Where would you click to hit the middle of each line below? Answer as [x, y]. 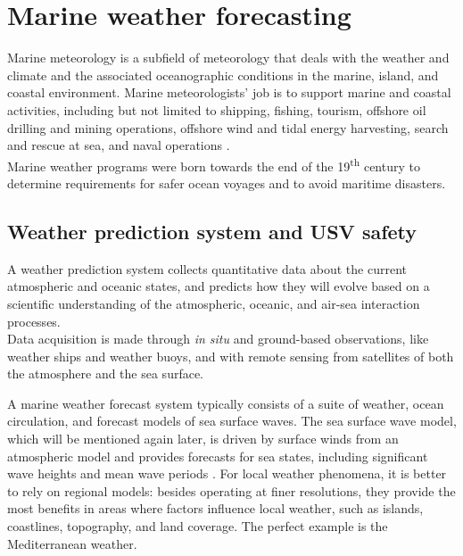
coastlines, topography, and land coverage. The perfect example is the [198, 526]
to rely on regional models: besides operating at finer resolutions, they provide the [231, 490]
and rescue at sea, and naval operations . [119, 145]
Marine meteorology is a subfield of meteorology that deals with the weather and [228, 58]
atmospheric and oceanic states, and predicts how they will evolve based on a [219, 286]
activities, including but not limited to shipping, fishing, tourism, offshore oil [217, 109]
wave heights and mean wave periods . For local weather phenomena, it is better [227, 473]
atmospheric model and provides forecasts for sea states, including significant [218, 456]
